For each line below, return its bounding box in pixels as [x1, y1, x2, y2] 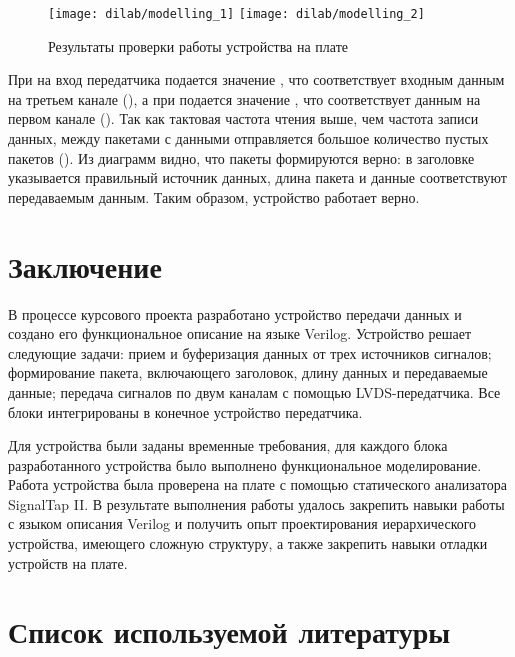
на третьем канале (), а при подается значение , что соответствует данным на [8, 88, 481, 109]
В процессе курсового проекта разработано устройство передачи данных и [8, 303, 462, 324]
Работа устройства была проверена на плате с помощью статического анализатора [8, 474, 507, 495]
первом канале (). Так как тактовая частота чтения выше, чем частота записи [8, 108, 479, 129]
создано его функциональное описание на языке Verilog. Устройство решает [8, 323, 472, 344]
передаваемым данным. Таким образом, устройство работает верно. [8, 186, 420, 207]
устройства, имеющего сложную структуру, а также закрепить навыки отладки [8, 533, 488, 554]
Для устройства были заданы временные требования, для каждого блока [8, 435, 448, 456]
